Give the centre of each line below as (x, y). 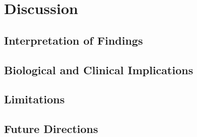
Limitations (35, 99)
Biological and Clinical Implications (99, 70)
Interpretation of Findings (74, 40)
